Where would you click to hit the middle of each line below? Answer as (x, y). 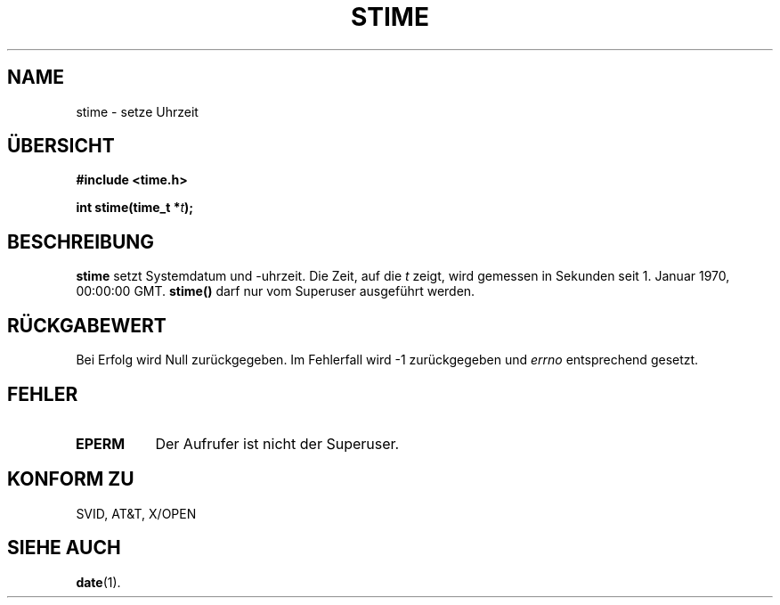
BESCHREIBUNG (81, 241)
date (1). (98, 582)
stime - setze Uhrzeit (137, 111)
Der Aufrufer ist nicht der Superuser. (277, 443)
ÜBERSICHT (61, 146)
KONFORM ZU (71, 479)
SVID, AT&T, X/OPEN (136, 513)
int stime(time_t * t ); (135, 208)
